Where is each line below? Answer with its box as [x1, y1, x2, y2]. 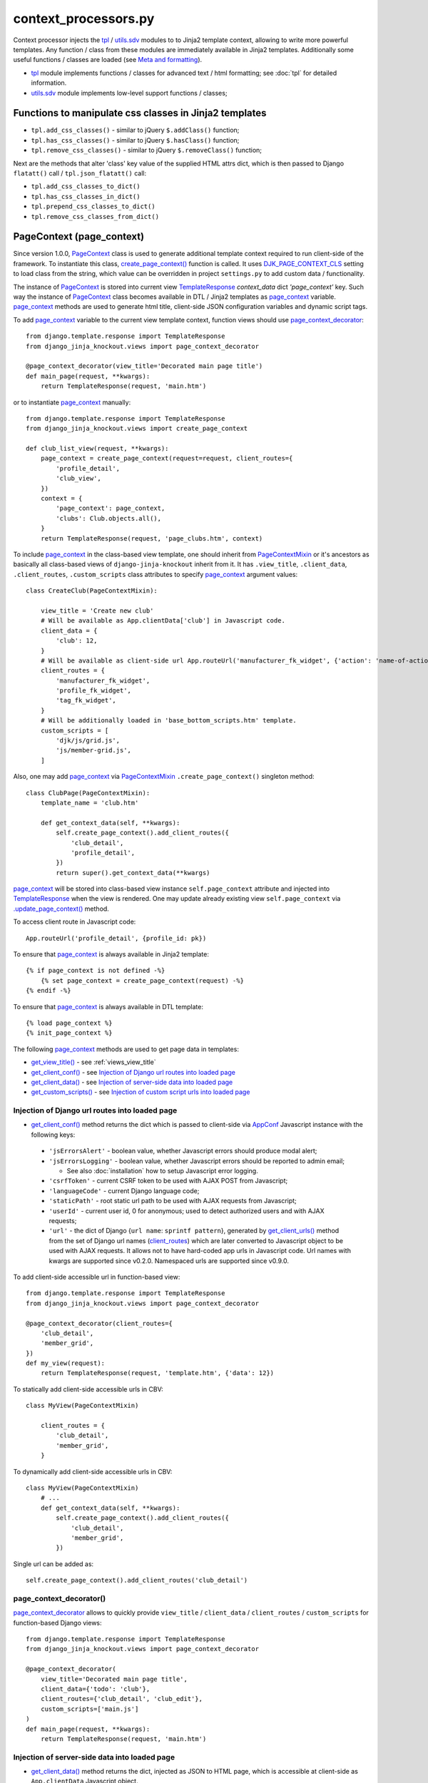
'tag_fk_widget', [56, 696, 117, 705]
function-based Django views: [13, 1618, 103, 1627]
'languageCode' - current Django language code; [49, 1186, 200, 1195]
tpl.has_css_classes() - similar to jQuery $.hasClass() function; [31, 136, 240, 144]
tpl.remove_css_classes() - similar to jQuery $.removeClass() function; [31, 146, 263, 155]
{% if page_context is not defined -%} [26, 966, 165, 975]
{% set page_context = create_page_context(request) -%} [40, 976, 244, 984]
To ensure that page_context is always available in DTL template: [13, 1002, 203, 1011]
